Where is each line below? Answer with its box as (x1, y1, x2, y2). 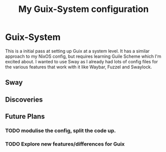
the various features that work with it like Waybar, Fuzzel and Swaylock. (5, 64, 153, 70)
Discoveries (5, 95, 43, 104)
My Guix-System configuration (18, 3, 149, 15)
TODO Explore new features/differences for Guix (5, 141, 125, 148)
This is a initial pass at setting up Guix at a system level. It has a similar (5, 48, 150, 54)
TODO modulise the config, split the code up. (5, 127, 116, 134)
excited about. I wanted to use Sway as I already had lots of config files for (5, 58, 158, 64)
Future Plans (5, 112, 45, 121)
